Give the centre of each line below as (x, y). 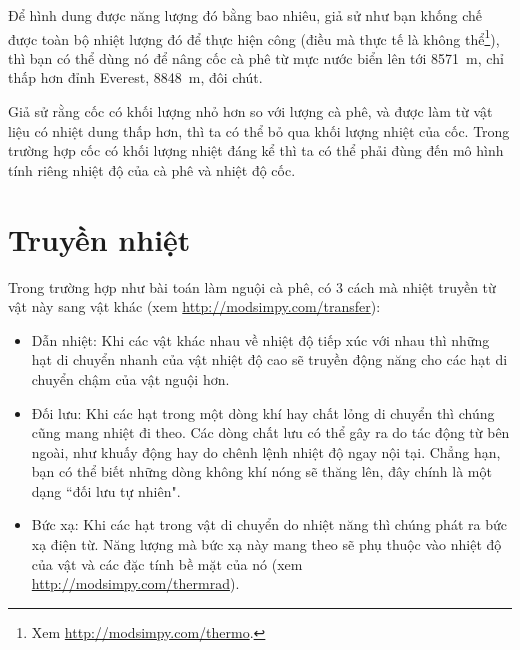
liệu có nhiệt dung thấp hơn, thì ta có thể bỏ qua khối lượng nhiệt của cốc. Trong (259, 130)
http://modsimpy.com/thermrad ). (135, 583)
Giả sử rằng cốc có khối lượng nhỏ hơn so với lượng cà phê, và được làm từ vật (250, 111)
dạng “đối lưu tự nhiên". (106, 490)
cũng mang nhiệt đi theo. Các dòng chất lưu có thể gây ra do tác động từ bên (270, 432)
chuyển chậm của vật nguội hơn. (130, 378)
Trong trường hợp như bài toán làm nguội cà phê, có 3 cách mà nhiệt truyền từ (252, 286)
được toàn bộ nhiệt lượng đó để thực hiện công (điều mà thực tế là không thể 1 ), (254, 37)
